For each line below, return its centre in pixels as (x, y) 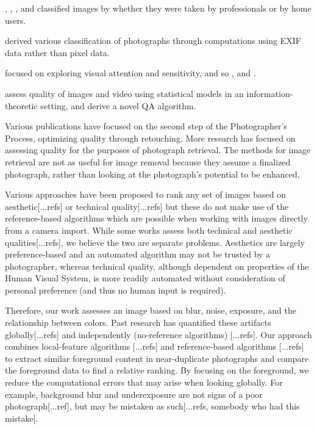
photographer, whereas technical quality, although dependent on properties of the (157, 266)
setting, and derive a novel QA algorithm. (118, 105)
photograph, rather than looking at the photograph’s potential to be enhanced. (152, 174)
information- (270, 93)
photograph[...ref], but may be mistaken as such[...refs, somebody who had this (152, 406)
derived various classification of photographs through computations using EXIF (153, 41)
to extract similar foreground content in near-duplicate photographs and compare (157, 358)
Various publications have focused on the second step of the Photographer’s (146, 126)
